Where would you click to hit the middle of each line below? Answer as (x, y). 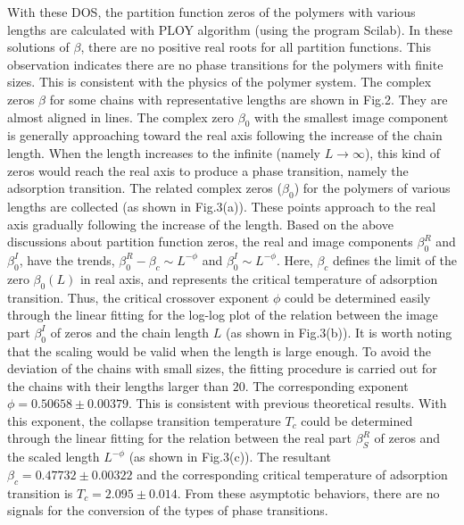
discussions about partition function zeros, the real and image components (210, 242)
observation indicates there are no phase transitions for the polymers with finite (225, 64)
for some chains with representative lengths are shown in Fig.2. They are (249, 99)
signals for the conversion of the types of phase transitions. (168, 510)
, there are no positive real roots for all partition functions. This (256, 47)
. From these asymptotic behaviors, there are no (308, 492)
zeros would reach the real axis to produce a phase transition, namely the (208, 170)
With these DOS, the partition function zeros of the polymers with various (211, 12)
